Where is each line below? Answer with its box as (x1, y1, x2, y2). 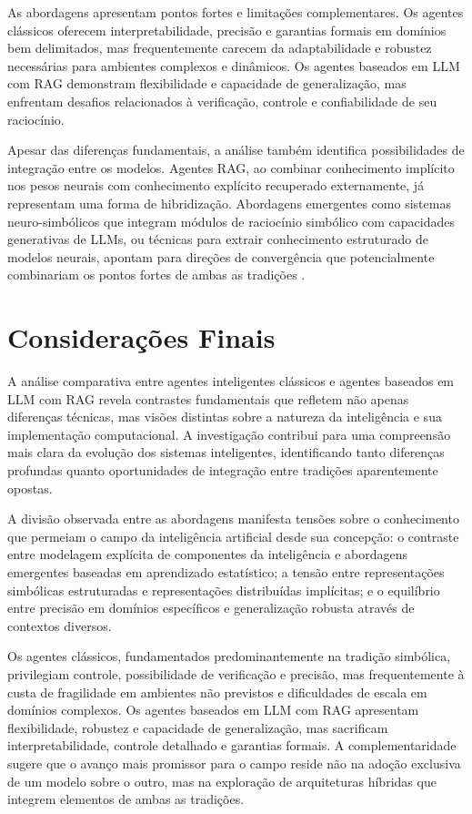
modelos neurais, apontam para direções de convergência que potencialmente (7, 247, 435, 266)
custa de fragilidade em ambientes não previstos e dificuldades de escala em (7, 682, 427, 701)
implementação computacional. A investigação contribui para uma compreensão (7, 424, 451, 443)
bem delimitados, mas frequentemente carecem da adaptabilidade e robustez (7, 38, 432, 57)
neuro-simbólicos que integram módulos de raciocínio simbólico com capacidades (7, 211, 456, 230)
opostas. (7, 478, 53, 497)
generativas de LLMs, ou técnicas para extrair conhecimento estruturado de (7, 229, 428, 249)
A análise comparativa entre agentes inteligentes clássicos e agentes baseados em (7, 371, 455, 391)
